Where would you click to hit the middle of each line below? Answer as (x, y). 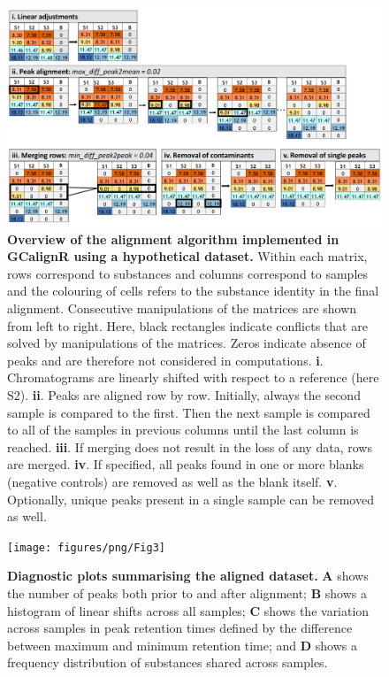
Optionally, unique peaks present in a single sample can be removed (191, 499)
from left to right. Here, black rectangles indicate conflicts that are (187, 325)
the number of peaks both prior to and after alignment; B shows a (187, 592)
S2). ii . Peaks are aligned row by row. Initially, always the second (184, 394)
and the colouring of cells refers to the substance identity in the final (193, 291)
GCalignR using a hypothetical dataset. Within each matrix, (187, 256)
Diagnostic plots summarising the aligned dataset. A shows (188, 576)
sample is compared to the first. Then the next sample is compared (189, 412)
